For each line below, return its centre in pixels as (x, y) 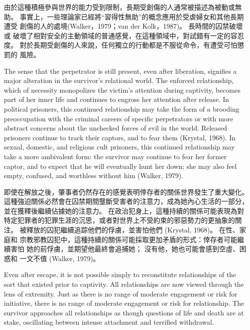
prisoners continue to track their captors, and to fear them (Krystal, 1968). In (120, 137)
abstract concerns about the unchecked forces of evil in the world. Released (116, 128)
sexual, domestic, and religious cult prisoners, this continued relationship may (119, 147)
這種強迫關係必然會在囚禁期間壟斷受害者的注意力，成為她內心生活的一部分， (126, 201)
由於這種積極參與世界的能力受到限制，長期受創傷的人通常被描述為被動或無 (123, 7)
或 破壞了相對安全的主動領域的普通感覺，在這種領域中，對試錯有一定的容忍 (124, 35)
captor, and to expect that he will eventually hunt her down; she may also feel (120, 166)
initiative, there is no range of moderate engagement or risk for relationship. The (124, 303)
